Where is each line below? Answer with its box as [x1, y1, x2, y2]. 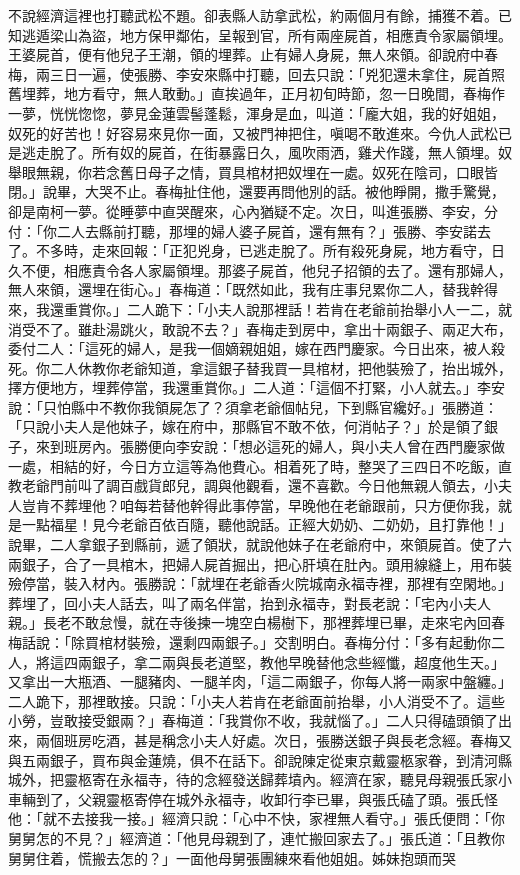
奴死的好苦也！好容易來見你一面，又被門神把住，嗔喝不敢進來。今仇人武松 [8, 122, 498, 143]
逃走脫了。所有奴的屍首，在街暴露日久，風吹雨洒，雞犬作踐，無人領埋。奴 [21, 142, 512, 163]
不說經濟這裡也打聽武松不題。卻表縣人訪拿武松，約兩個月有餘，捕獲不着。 [8, 5, 498, 25]
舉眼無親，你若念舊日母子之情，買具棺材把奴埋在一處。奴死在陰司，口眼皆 [8, 161, 498, 182]
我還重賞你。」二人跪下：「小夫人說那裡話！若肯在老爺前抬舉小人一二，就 [35, 298, 512, 319]
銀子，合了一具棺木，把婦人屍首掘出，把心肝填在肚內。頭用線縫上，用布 [21, 553, 498, 574]
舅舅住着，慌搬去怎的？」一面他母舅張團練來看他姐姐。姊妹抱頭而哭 [8, 847, 456, 868]
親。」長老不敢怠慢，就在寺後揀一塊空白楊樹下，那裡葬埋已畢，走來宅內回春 [8, 612, 505, 633]
